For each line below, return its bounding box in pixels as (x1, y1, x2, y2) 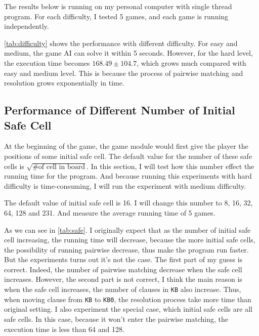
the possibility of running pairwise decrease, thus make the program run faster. (4, 244, 249, 255)
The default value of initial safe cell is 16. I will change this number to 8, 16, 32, (4, 197, 253, 208)
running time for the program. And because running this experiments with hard (4, 171, 252, 181)
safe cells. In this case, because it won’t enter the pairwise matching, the (4, 313, 229, 324)
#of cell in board (32, 163, 85, 171)
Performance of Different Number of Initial (4, 102, 235, 118)
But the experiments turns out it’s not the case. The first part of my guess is (4, 254, 243, 265)
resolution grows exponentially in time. (4, 77, 124, 88)
